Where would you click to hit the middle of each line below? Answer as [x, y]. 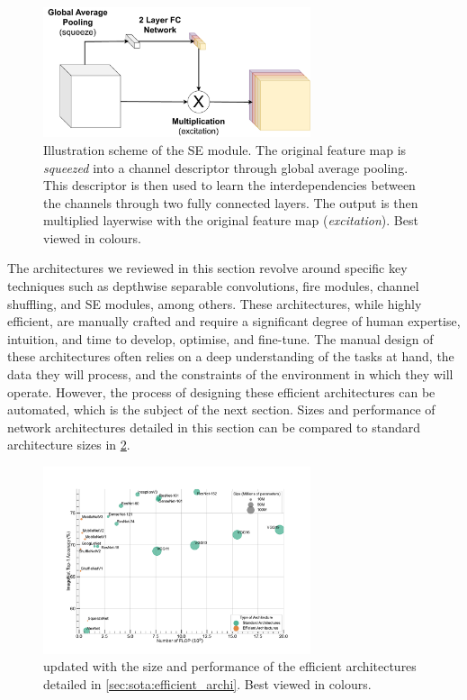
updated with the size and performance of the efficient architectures [230, 666]
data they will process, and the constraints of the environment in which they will [230, 374]
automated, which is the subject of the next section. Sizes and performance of [221, 409]
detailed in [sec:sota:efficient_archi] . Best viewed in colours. [207, 683]
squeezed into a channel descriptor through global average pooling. [226, 167]
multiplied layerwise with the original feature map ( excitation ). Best [231, 220]
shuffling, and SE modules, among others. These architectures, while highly [215, 303]
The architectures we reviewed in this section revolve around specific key [207, 268]
